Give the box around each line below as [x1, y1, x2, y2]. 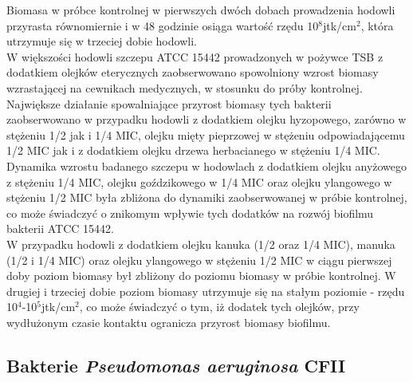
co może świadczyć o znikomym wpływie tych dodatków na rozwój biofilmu [6, 204, 374, 221]
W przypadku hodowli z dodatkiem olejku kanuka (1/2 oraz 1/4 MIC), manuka [6, 235, 395, 252]
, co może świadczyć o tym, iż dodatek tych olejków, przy [79, 298, 360, 315]
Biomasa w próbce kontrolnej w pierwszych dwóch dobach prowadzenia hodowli [6, 2, 395, 18]
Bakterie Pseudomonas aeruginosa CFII [6, 352, 346, 377]
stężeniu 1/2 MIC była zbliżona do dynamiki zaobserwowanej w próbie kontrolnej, [6, 189, 407, 206]
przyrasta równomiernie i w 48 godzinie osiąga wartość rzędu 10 [6, 17, 319, 33]
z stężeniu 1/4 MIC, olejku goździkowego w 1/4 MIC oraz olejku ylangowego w [6, 173, 392, 190]
